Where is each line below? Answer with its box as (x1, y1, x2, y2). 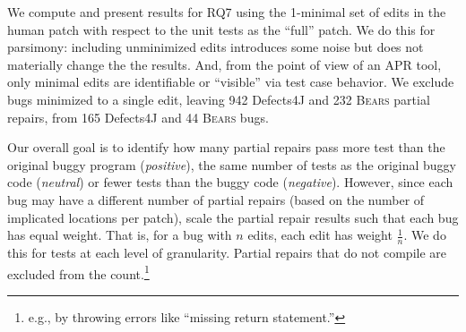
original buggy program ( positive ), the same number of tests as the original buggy (7, 155, 456, 174)
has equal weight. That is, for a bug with (7, 226, 232, 244)
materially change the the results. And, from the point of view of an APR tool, (7, 55, 442, 73)
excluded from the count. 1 (7, 261, 150, 283)
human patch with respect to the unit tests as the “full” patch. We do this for (7, 20, 436, 38)
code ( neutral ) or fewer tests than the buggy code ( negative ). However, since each (7, 173, 453, 192)
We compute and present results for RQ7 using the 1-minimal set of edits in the (7, 3, 446, 21)
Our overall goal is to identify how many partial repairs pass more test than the (7, 138, 445, 157)
